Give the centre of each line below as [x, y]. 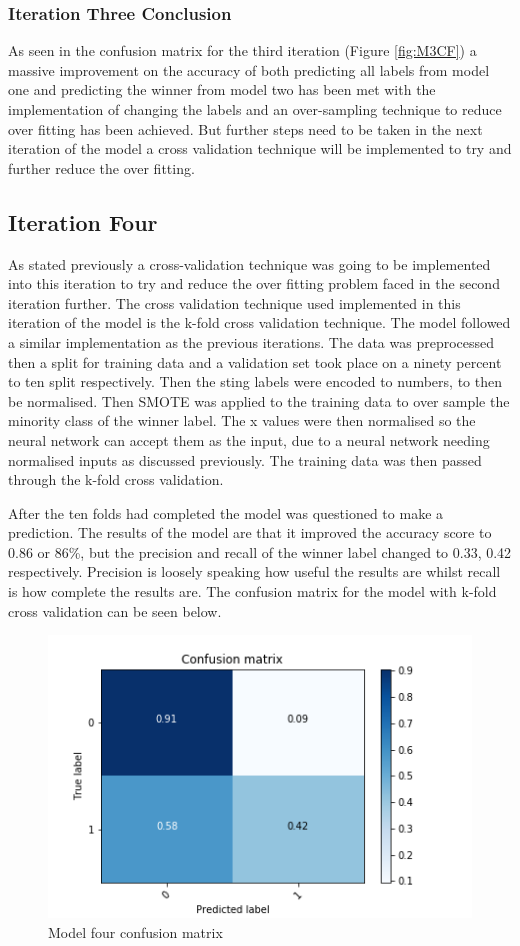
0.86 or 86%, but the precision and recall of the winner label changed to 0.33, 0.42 [260, 551]
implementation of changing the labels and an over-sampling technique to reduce [255, 109]
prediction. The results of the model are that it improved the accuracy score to [250, 532]
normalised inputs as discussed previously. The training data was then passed [245, 459]
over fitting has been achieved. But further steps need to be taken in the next [245, 128]
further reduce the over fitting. [101, 167]
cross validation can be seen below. [115, 610]
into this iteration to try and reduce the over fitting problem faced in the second [254, 283]
